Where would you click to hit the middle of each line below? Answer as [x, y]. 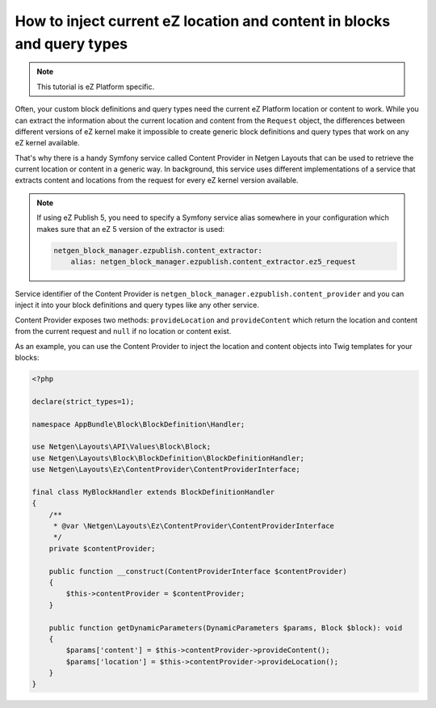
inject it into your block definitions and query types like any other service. [137, 305]
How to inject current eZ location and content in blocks [203, 21]
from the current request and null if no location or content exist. [123, 331]
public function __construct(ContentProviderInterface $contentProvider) [198, 571]
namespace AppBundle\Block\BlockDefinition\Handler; [138, 424]
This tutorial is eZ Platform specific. [96, 86]
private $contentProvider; [103, 548]
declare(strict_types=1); [83, 401]
